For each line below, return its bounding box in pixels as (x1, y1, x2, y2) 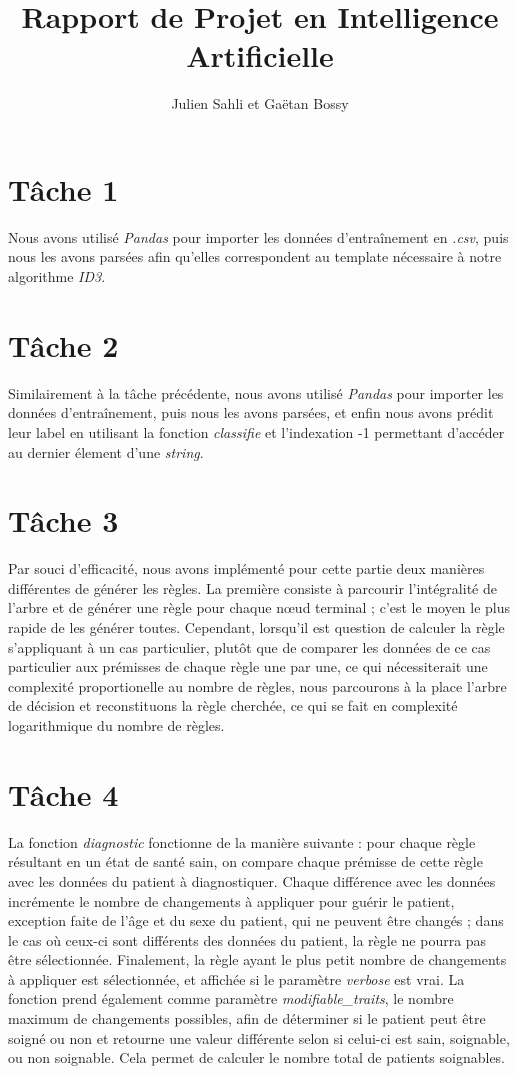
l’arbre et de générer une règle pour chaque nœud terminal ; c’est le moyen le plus (8, 597, 511, 618)
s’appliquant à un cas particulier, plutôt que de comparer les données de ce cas (8, 636, 491, 657)
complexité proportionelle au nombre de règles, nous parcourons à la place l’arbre (8, 675, 507, 696)
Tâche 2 (8, 324, 119, 365)
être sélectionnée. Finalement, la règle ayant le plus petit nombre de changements (8, 949, 507, 970)
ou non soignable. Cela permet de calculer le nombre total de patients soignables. (8, 1047, 506, 1068)
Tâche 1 (8, 168, 119, 209)
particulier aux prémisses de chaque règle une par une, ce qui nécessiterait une (8, 656, 488, 677)
